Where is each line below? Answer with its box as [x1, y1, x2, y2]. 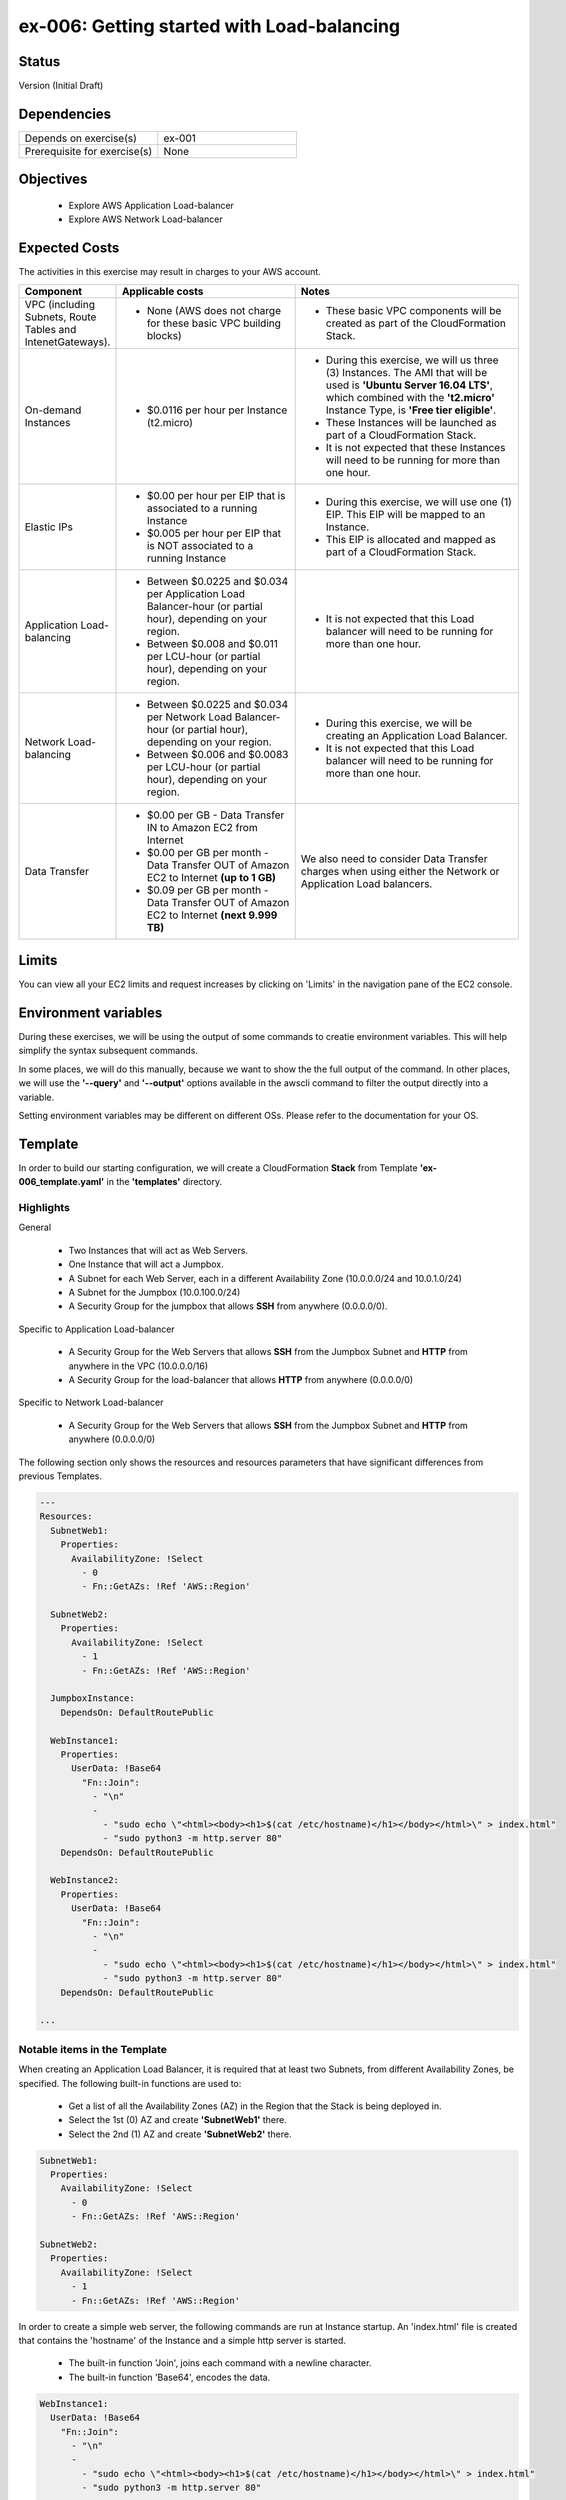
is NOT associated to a [146, 538, 254, 552]
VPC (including [24, 297, 95, 311]
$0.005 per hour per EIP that [146, 526, 282, 540]
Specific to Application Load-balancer [18, 1323, 175, 1335]
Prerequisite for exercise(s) [24, 144, 153, 158]
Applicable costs [121, 284, 204, 298]
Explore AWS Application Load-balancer [68, 199, 235, 211]
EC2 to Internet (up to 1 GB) [146, 870, 277, 884]
